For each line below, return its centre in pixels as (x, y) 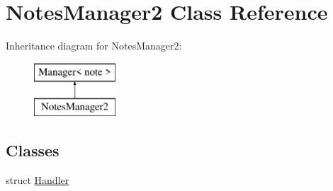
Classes (33, 150)
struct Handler (38, 180)
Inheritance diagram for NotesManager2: (94, 46)
